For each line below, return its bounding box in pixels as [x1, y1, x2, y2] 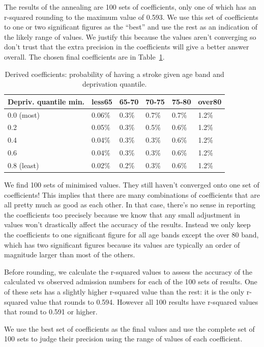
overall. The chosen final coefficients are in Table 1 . [4, 51, 165, 62]
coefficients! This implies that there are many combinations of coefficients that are [4, 189, 260, 200]
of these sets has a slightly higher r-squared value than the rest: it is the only [4, 286, 245, 297]
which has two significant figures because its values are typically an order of [4, 239, 240, 250]
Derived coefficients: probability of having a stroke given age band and [5, 68, 224, 79]
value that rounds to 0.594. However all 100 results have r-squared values [30, 296, 258, 307]
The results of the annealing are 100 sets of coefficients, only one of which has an [4, 2, 256, 12]
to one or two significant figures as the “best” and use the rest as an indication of [4, 21, 258, 32]
